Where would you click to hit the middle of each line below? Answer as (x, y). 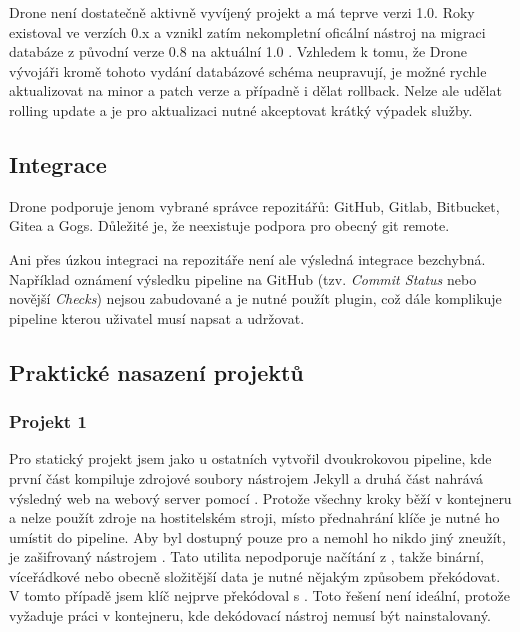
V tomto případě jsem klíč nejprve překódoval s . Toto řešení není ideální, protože (259, 595)
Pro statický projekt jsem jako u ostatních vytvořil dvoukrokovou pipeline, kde (250, 458)
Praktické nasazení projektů (156, 371)
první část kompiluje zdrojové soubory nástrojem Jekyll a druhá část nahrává (246, 477)
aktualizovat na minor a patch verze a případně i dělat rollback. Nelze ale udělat (255, 90)
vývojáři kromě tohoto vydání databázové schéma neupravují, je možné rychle (248, 70)
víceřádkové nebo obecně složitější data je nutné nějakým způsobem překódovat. (255, 575)
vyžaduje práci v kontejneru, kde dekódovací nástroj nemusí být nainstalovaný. (250, 615)
